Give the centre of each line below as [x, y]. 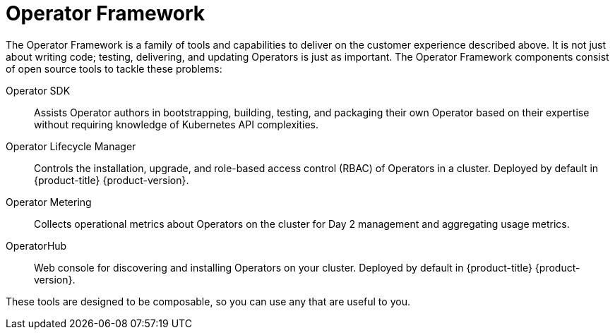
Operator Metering [49, 202]
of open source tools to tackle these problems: [114, 68]
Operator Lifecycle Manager [71, 146]
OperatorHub [36, 245]
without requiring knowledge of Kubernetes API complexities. [176, 124]
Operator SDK [38, 90]
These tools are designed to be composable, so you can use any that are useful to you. [208, 301]
